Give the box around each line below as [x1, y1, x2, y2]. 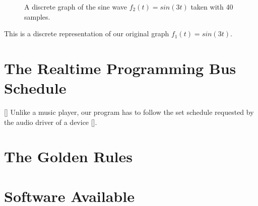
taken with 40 [190, 2, 233, 12]
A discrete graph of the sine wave [24, 2, 127, 12]
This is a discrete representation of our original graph [4, 28, 169, 39]
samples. [24, 11, 50, 22]
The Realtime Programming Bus [4, 57, 236, 78]
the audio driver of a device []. [4, 116, 97, 127]
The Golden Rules [4, 146, 133, 167]
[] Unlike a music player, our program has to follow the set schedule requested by [4, 107, 254, 117]
